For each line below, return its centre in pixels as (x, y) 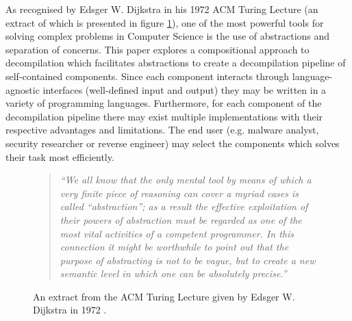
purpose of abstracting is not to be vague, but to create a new (188, 260)
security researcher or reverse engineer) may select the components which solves (173, 143)
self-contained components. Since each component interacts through (148, 76)
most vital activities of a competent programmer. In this (177, 233)
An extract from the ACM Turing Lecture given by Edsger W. (164, 296)
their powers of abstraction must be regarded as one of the (181, 219)
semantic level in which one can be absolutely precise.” (173, 273)
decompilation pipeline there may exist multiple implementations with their (164, 116)
